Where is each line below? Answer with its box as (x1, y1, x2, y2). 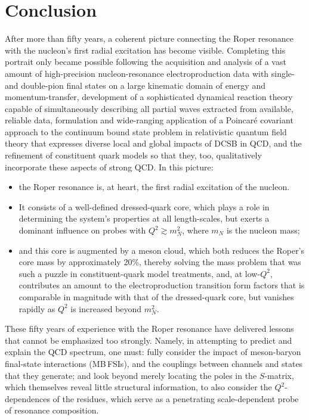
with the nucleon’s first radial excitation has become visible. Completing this (5, 43, 286, 56)
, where (182, 224, 209, 237)
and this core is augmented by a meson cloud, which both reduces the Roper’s (18, 244, 305, 256)
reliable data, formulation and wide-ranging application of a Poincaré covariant (5, 114, 293, 126)
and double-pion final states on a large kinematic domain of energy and (5, 79, 265, 91)
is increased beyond (70, 302, 142, 315)
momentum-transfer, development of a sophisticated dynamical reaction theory (5, 91, 293, 103)
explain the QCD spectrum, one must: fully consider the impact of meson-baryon (5, 346, 301, 358)
